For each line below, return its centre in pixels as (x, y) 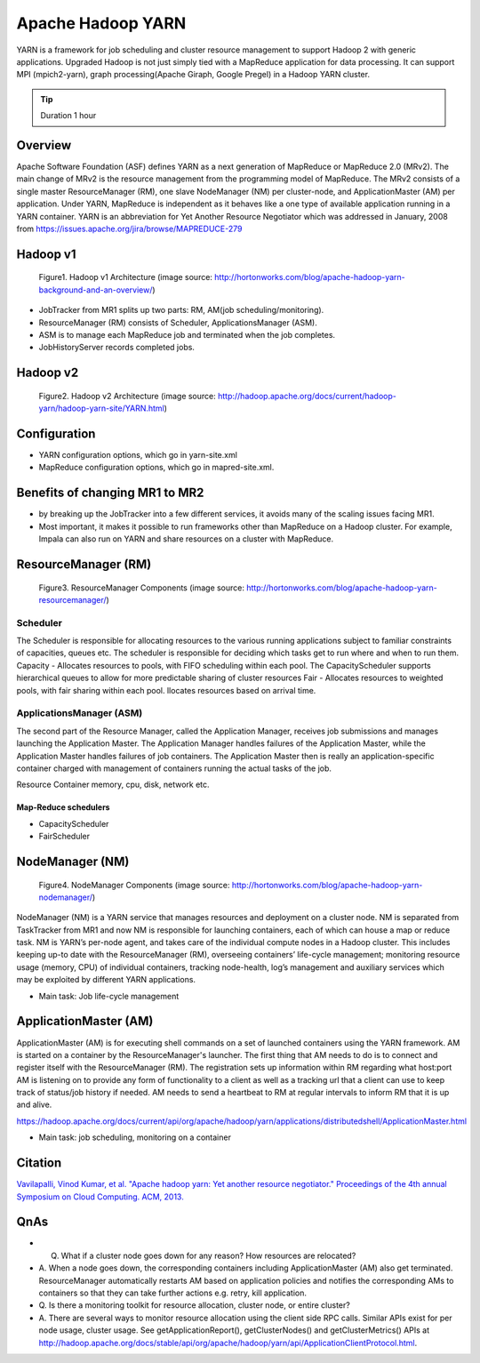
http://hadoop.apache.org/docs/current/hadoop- (308, 396)
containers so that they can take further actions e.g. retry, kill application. (172, 1293)
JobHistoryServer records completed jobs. (117, 348)
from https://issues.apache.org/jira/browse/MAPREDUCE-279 (129, 229)
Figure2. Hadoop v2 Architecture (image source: (128, 396)
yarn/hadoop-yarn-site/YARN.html (101, 408)
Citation (39, 1163)
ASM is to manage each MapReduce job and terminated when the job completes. (187, 334)
